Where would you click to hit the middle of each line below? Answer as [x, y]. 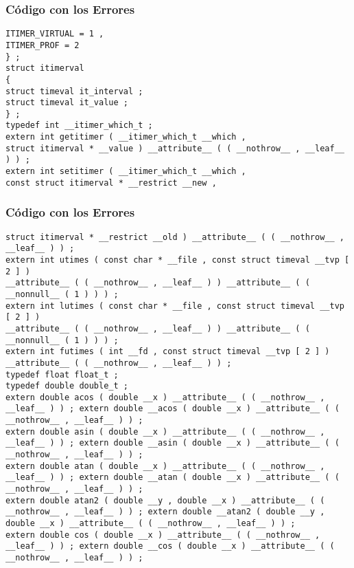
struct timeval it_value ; [67, 103]
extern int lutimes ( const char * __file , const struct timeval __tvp [175, 306]
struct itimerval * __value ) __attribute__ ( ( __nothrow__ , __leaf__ [175, 148]
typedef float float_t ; [62, 374]
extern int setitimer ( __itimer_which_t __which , [126, 172]
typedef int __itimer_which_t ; [79, 125]
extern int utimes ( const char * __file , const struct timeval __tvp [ [178, 260]
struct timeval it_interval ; [74, 91]
